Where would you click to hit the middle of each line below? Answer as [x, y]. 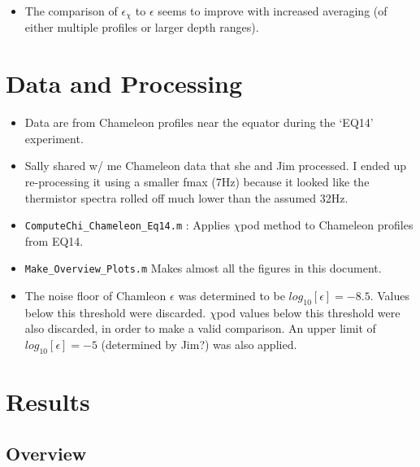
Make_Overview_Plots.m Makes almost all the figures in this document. [203, 268]
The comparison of [71, 11]
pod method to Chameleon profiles [327, 225]
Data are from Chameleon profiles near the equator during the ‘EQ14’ [199, 122]
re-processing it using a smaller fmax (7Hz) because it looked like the [197, 181]
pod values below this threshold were [308, 312]
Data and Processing [124, 83]
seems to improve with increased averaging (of [273, 11]
